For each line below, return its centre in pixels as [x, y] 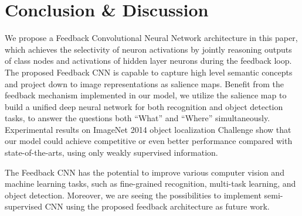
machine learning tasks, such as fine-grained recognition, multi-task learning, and [150, 184]
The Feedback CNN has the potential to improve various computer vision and [145, 172]
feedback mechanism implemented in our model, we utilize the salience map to [146, 95]
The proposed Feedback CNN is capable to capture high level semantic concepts [149, 72]
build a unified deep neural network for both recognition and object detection [144, 106]
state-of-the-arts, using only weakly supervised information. [111, 152]
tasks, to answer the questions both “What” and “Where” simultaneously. [138, 118]
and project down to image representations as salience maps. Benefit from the [144, 83]
